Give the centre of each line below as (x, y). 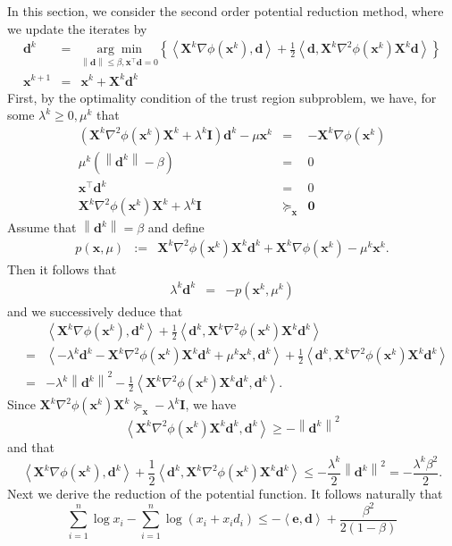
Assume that (42, 227)
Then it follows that (62, 269)
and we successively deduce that (95, 311)
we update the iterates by (77, 28)
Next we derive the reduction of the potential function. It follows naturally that (225, 493)
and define (176, 227)
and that (31, 446)
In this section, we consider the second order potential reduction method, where (226, 11)
